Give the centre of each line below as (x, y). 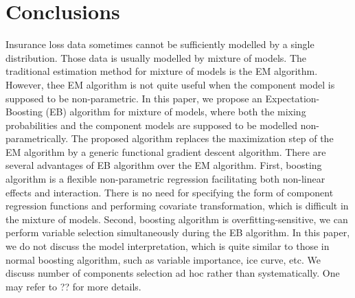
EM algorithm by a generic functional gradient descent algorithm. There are (166, 151)
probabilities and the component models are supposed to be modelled (152, 125)
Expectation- (293, 98)
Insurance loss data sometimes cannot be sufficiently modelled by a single (160, 44)
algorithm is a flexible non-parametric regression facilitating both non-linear (165, 179)
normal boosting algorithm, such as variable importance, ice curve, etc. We (163, 259)
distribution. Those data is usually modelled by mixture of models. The (156, 57)
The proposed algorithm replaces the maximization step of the (202, 138)
